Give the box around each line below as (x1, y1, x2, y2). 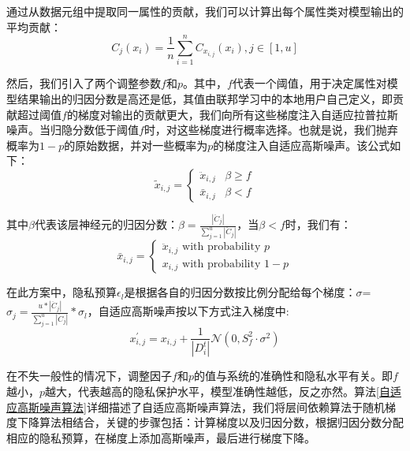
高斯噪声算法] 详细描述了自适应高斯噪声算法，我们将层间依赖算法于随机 (17, 398, 385, 415)
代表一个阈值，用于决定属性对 (232, 75, 387, 91)
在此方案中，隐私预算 (6, 284, 117, 300)
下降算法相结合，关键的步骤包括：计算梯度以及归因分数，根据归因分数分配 (17, 414, 404, 430)
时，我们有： (285, 216, 352, 233)
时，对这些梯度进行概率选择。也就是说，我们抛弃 (143, 121, 398, 138)
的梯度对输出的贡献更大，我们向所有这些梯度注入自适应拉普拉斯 (66, 106, 398, 122)
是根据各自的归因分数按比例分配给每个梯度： (124, 284, 356, 300)
